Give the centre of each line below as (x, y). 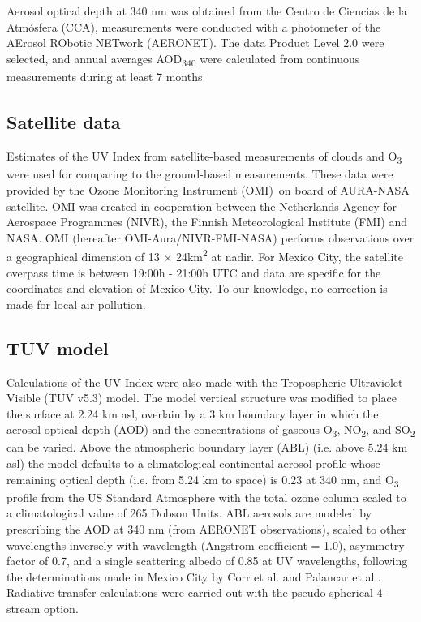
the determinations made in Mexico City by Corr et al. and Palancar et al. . (194, 576)
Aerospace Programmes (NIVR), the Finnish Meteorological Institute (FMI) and (207, 222)
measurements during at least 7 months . (106, 77)
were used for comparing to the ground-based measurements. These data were (200, 174)
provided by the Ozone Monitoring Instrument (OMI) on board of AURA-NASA (208, 189)
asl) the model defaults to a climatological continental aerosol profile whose (193, 463)
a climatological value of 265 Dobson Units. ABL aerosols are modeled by (189, 513)
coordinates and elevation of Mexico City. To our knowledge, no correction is (197, 288)
